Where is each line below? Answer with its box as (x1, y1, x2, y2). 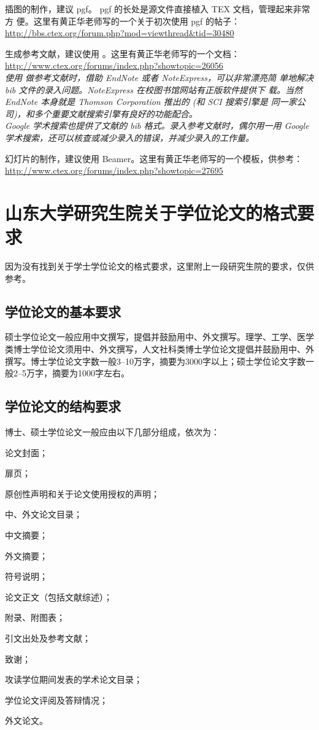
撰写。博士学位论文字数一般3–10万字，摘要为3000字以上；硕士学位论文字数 (5, 354, 306, 367)
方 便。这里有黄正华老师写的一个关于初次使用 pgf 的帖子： (5, 14, 240, 27)
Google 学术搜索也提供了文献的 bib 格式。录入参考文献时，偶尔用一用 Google (5, 119, 309, 132)
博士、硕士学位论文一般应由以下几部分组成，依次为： (5, 425, 220, 438)
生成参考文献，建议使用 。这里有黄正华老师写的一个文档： (5, 47, 240, 60)
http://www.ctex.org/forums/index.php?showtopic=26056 (5, 59, 223, 72)
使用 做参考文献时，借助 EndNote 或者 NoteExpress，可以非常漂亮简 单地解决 (5, 71, 314, 83)
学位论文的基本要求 (5, 301, 121, 320)
